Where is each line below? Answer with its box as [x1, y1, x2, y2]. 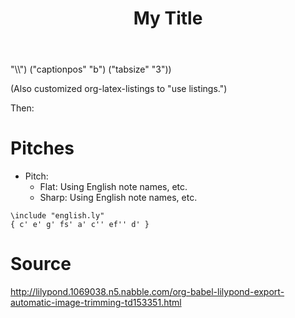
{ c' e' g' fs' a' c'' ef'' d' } [10, 220, 150, 230]
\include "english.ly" [10, 211, 105, 221]
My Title [133, 7, 203, 30]
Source [10, 253, 72, 276]
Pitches [10, 137, 75, 160]
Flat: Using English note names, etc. [39, 181, 188, 193]
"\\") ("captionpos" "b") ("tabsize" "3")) [10, 63, 172, 76]
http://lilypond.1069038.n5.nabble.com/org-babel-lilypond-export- [10, 286, 285, 298]
